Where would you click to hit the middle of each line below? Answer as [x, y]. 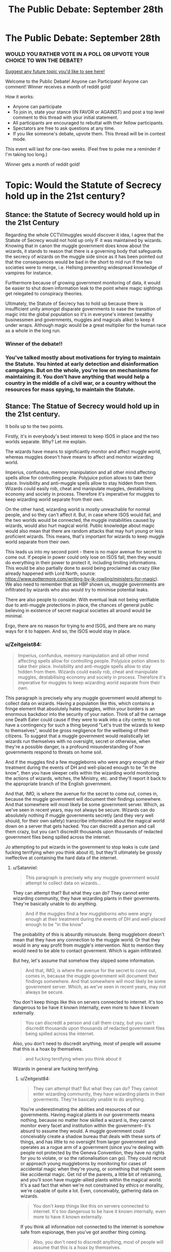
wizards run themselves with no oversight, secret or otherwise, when [78, 741]
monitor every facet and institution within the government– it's [86, 1126]
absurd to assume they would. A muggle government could [82, 1131]
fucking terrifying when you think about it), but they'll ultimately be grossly [84, 852]
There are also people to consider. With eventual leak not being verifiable [82, 600]
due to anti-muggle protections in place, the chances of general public [79, 605]
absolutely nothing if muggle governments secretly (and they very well [79, 815]
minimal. [14, 616]
